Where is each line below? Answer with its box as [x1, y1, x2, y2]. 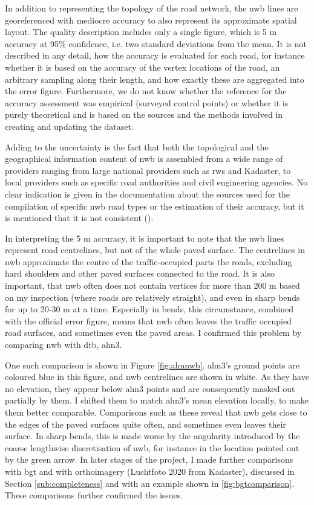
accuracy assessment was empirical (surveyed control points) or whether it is [5, 96, 289, 109]
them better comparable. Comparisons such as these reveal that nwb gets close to [5, 406, 307, 418]
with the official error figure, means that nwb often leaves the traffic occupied [5, 314, 292, 327]
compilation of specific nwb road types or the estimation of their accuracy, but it [5, 199, 304, 212]
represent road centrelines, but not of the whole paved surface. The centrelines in [5, 243, 305, 256]
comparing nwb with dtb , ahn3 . [5, 338, 122, 351]
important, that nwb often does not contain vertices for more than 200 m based [5, 279, 300, 292]
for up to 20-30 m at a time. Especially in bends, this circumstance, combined [5, 303, 293, 315]
